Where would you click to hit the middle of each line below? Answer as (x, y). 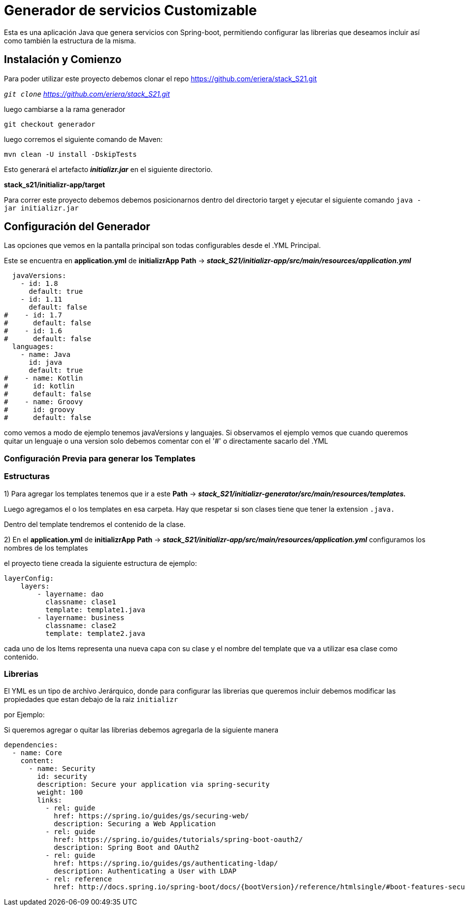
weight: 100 (60, 792)
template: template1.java (95, 610)
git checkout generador (50, 124)
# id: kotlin (39, 386)
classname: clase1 (81, 602)
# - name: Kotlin (44, 378)
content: (37, 761)
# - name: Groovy (44, 402)
